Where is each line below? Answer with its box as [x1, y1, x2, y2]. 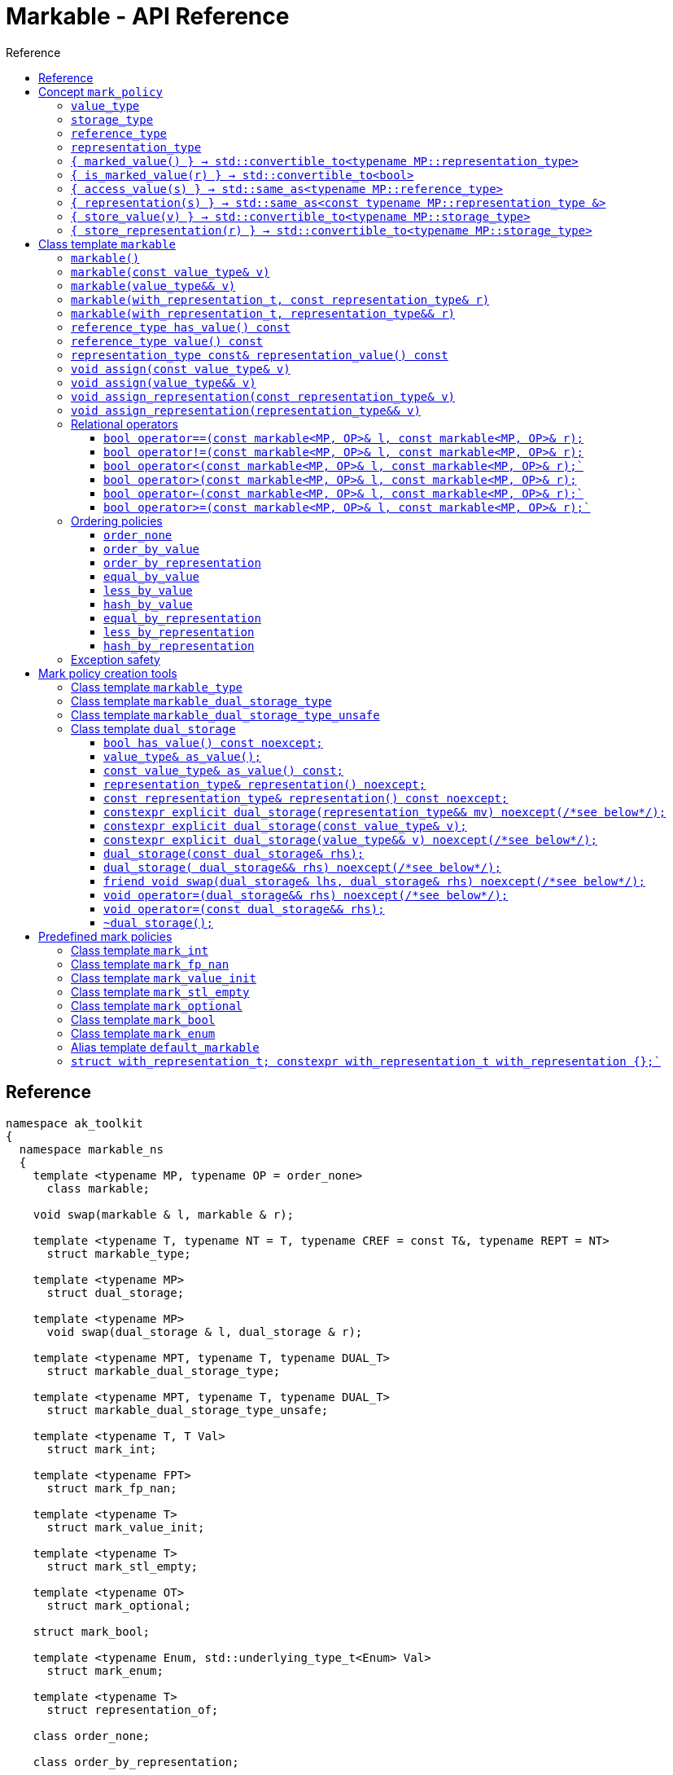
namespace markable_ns [19, 1142, 164, 1156]
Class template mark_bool [71, 1012, 216, 1026]
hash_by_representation [103, 639, 255, 652]
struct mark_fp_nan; [46, 1481, 177, 1495]
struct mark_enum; [46, 1663, 164, 1677]
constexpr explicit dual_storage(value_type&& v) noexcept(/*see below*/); [103, 833, 597, 846]
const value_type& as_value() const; [103, 763, 344, 777]
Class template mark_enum [71, 1026, 216, 1040]
